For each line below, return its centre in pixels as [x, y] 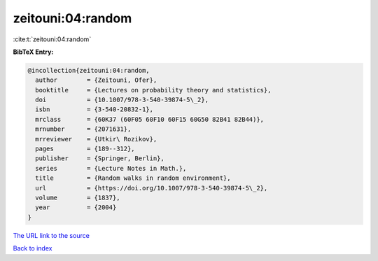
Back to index [33, 248]
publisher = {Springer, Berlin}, [100, 158]
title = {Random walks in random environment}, [133, 178]
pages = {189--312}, [85, 149]
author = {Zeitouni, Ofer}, [96, 80]
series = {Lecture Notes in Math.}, [111, 168]
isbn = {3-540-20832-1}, [94, 110]
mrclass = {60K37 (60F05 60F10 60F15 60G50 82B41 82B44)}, [150, 119]
